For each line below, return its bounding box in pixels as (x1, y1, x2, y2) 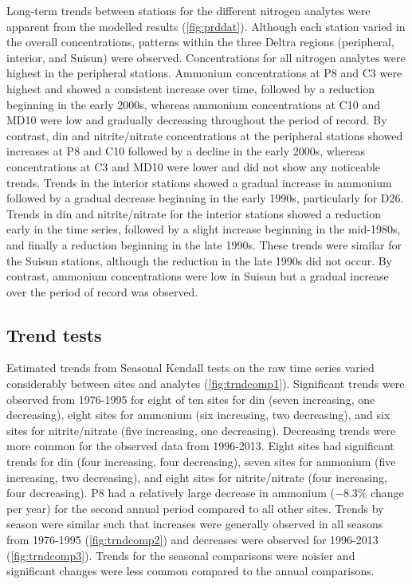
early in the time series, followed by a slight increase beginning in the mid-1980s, (6, 221, 401, 237)
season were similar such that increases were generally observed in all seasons (6, 515, 383, 532)
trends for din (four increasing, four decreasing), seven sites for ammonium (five (6, 453, 396, 470)
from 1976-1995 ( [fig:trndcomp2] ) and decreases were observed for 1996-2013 (6, 531, 379, 548)
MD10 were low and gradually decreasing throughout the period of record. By (6, 112, 387, 128)
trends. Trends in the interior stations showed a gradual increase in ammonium (6, 174, 392, 190)
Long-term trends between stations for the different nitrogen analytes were (6, 2, 371, 18)
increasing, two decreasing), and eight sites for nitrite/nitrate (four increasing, (6, 468, 387, 485)
